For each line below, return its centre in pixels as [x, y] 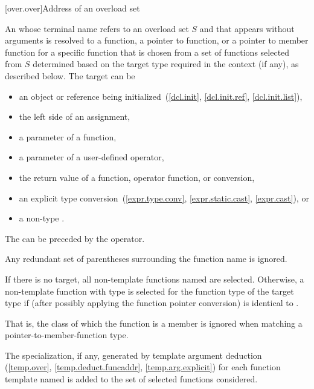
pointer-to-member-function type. [67, 335]
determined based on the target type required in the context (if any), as [166, 64]
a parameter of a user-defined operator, [91, 157]
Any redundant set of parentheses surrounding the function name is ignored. [146, 259]
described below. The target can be [70, 75]
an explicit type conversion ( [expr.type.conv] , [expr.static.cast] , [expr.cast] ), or [164, 198]
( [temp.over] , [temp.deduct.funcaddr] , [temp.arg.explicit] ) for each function [143, 367]
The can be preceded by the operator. [75, 238]
